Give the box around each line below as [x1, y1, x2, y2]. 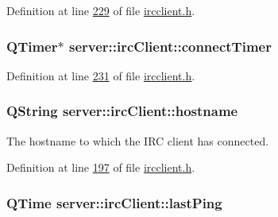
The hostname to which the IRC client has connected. [6, 132, 269, 149]
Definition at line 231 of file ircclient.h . [6, 67, 195, 83]
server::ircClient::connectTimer [68, 36, 272, 56]
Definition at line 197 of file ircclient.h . [6, 159, 195, 176]
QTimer [6, 36, 58, 56]
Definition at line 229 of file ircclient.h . [6, 2, 195, 18]
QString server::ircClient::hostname [6, 101, 238, 121]
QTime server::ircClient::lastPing [6, 192, 222, 212]
